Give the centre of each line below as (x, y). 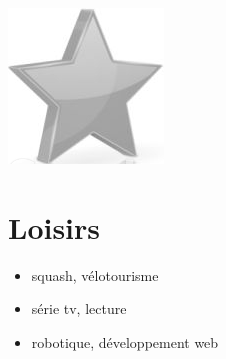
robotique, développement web (125, 341)
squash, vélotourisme (95, 274)
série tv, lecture (79, 308)
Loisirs (54, 226)
